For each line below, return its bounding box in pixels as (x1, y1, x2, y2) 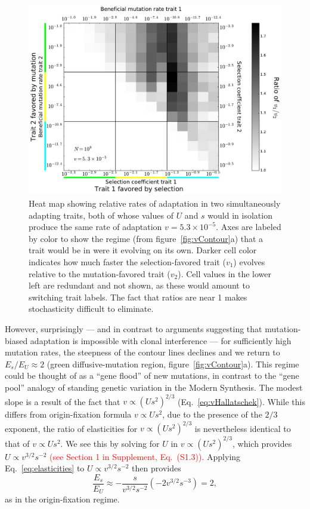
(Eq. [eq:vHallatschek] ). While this (178, 395, 306, 407)
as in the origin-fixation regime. (5, 493, 120, 505)
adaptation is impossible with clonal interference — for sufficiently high (30, 334, 292, 347)
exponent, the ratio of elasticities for (5, 422, 138, 434)
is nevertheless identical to (194, 422, 291, 434)
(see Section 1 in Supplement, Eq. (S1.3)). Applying (49, 450, 241, 462)
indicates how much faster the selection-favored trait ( (29, 255, 226, 268)
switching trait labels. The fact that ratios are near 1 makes (29, 290, 247, 303)
